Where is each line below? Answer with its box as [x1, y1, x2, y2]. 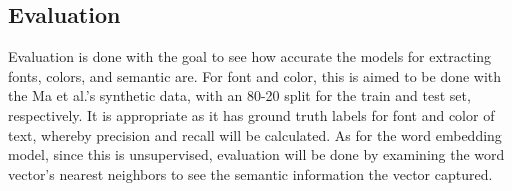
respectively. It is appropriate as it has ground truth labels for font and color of [8, 104, 495, 125]
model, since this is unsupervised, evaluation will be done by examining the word [8, 144, 505, 165]
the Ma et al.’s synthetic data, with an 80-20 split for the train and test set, [8, 85, 471, 106]
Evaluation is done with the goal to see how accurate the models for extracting [8, 46, 492, 67]
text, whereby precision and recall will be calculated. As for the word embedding [8, 124, 502, 145]
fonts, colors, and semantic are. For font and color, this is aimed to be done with [8, 65, 502, 86]
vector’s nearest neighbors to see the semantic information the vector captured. [8, 163, 493, 184]
